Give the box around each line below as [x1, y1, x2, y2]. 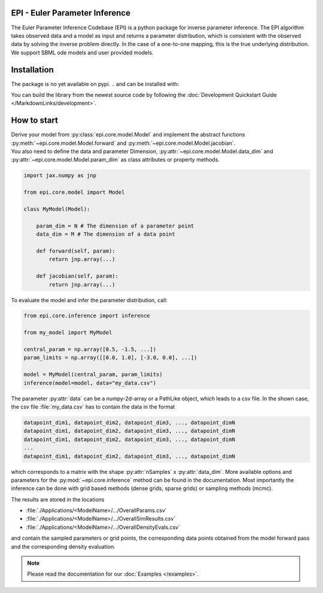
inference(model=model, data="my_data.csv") [23, 379, 157, 386]
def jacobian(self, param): [36, 273, 119, 279]
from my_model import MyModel [23, 329, 112, 336]
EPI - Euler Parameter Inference [11, 8, 131, 18]
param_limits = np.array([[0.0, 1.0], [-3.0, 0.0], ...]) [23, 354, 197, 361]
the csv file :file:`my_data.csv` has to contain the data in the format [11, 403, 175, 410]
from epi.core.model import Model [23, 189, 125, 196]
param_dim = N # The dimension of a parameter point [36, 222, 194, 229]
